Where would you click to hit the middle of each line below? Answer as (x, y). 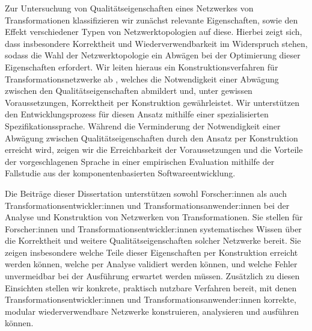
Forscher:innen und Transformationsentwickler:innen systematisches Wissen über (153, 228)
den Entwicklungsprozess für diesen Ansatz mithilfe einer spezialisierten (137, 114)
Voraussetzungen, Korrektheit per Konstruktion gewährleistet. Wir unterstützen (152, 102)
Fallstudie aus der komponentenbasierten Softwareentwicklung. (120, 173)
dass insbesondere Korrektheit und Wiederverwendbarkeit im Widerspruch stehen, (156, 43)
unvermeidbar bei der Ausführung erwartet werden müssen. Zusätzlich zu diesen (152, 276)
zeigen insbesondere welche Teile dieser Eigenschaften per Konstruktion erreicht (151, 252)
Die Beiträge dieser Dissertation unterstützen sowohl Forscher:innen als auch (146, 193)
